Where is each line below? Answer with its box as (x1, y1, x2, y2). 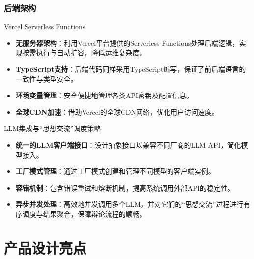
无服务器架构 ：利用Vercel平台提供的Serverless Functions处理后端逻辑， (15, 37, 239, 48)
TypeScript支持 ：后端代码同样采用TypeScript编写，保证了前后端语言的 (15, 64, 246, 74)
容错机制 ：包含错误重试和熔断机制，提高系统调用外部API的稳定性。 (15, 182, 234, 193)
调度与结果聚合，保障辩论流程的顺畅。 (22, 208, 146, 219)
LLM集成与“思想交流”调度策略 (4, 123, 101, 133)
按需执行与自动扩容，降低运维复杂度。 (22, 47, 146, 58)
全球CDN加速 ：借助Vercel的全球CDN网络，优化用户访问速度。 (15, 106, 219, 117)
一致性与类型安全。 (15, 73, 78, 84)
